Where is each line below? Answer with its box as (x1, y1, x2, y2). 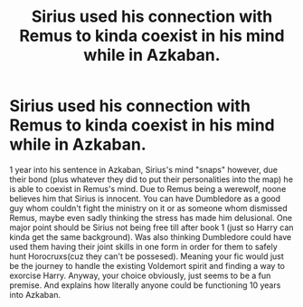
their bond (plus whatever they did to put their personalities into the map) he (9, 174, 294, 185)
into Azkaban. (9, 289, 62, 300)
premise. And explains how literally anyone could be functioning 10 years (9, 279, 281, 291)
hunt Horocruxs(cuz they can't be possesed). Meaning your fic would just (9, 251, 285, 262)
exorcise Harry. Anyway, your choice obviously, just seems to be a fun (9, 270, 271, 281)
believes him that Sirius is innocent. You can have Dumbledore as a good (9, 193, 281, 204)
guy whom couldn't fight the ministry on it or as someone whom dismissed (9, 202, 288, 214)
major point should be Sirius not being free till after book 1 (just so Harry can (9, 222, 294, 233)
